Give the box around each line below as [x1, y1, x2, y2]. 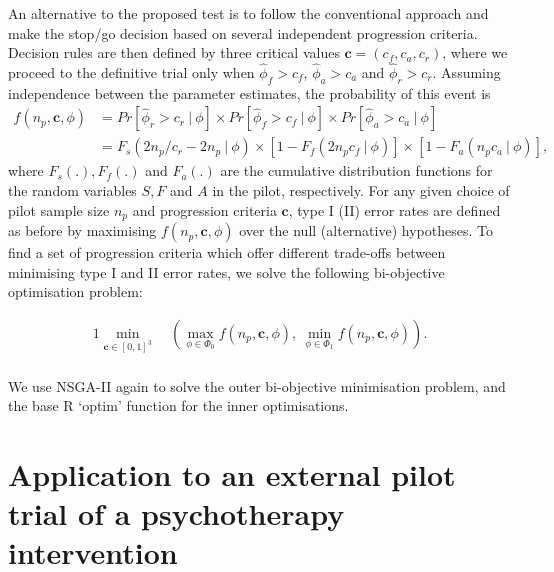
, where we [442, 42, 508, 63]
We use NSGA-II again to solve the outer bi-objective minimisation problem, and [8, 375, 506, 396]
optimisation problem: [8, 281, 143, 302]
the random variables [8, 180, 137, 201]
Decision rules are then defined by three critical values [8, 42, 340, 63]
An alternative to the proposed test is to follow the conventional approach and [8, 3, 489, 23]
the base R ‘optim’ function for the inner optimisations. [8, 395, 349, 416]
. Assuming [432, 62, 501, 82]
